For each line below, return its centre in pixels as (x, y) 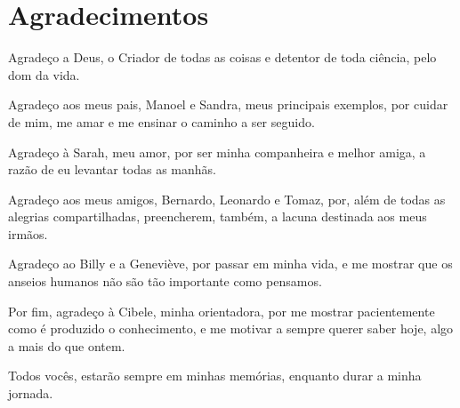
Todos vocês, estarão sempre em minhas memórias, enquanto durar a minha (215, 376)
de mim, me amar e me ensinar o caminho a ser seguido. (161, 121)
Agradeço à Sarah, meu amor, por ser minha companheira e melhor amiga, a (217, 152)
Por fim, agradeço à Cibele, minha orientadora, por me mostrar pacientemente (222, 311)
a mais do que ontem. (67, 345)
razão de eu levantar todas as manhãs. (113, 169)
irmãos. (28, 233)
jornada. (31, 393)
